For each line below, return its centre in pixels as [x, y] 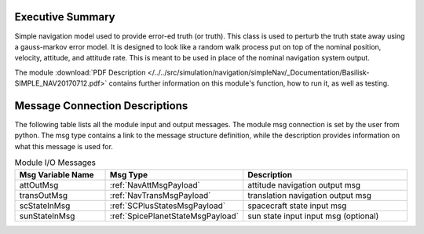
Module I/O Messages [55, 163]
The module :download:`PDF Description [80, 72]
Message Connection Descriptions [101, 106]
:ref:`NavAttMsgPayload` [155, 185]
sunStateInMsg [47, 216]
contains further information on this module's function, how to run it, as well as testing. [249, 83]
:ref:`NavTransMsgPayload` [161, 195]
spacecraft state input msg [297, 206]
